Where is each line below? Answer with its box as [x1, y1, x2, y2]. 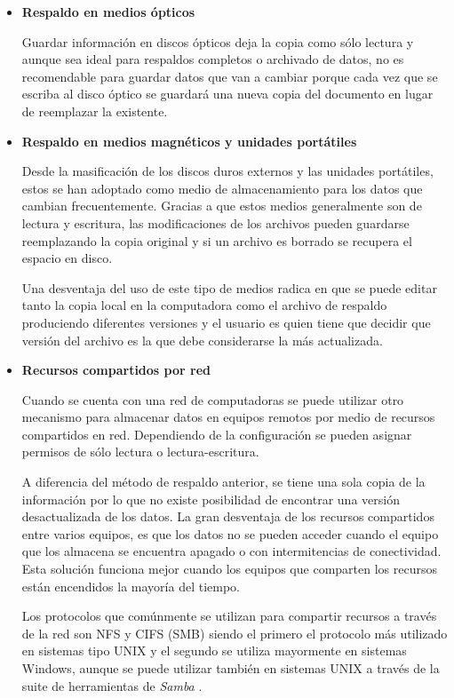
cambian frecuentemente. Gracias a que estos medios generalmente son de [21, 196, 422, 215]
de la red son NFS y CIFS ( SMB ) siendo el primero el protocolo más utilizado [21, 623, 448, 642]
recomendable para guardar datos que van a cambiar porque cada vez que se [21, 67, 438, 85]
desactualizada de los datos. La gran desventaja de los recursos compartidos [21, 507, 434, 526]
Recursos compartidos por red [21, 361, 211, 379]
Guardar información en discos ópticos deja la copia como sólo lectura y [21, 32, 414, 51]
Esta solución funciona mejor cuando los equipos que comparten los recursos [21, 559, 437, 578]
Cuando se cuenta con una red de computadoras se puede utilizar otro [21, 390, 404, 408]
